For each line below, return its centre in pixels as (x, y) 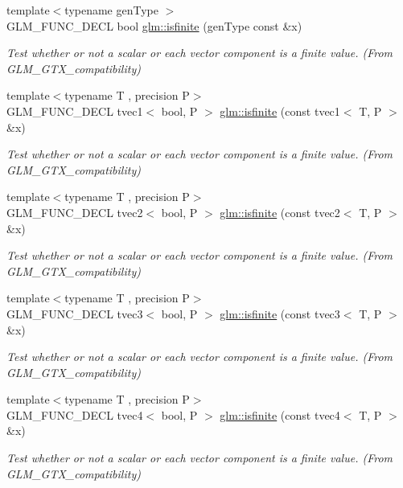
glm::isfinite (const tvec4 (280, 414)
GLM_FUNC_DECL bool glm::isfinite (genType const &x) (154, 25)
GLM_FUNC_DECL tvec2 (75, 212)
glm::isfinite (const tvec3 (280, 313)
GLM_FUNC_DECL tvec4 (75, 414)
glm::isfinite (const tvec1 (280, 111)
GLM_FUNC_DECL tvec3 (75, 313)
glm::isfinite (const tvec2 (280, 212)
